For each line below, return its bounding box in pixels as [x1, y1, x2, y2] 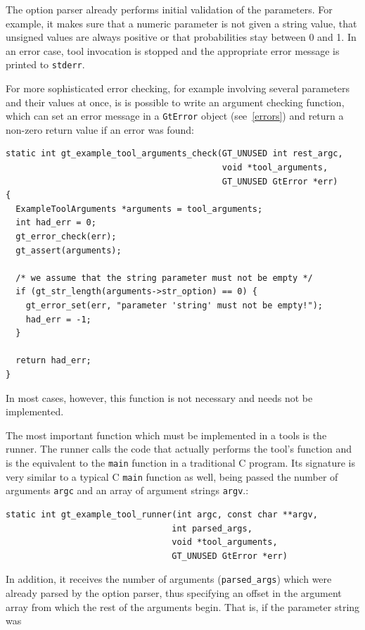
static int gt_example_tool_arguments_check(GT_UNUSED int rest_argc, [6, 149, 343, 159]
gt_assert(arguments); [15, 245, 122, 256]
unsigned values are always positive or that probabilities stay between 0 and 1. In [6, 30, 357, 44]
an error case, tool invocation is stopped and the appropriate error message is [6, 43, 340, 58]
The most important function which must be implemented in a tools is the [6, 427, 327, 442]
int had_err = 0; [15, 218, 96, 228]
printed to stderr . [6, 57, 85, 72]
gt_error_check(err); [15, 232, 117, 242]
